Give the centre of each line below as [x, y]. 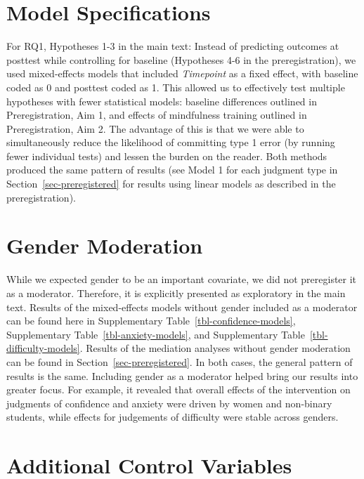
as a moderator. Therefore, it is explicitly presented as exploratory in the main [176, 293]
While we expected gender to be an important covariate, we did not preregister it [182, 279]
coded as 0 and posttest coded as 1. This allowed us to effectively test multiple [176, 87]
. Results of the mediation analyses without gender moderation [215, 348]
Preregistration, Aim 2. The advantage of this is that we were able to [155, 128]
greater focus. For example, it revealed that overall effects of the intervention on [178, 389]
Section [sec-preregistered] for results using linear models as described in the [171, 184]
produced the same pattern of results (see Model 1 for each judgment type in [172, 170]
